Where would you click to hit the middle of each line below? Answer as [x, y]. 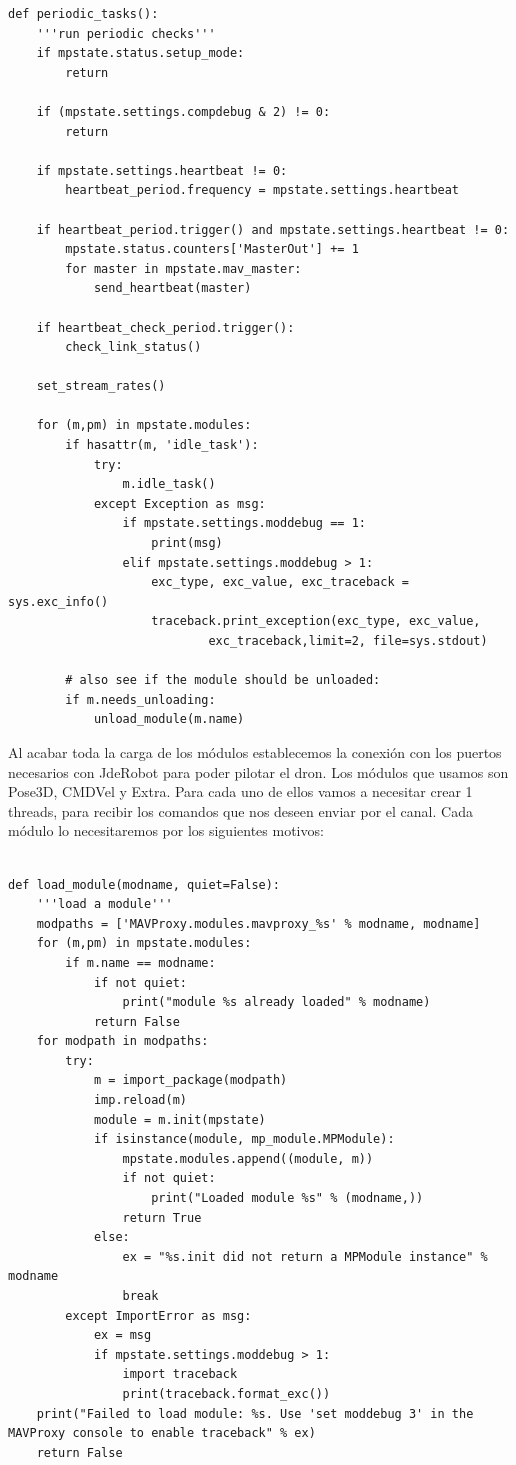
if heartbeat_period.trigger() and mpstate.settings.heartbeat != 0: [273, 229]
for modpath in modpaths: [122, 1041]
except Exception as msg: [179, 503]
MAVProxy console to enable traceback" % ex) [162, 1433]
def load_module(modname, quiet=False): [144, 884]
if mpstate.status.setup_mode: [140, 53]
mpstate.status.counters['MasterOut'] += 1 [212, 249]
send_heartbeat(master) [172, 288]
